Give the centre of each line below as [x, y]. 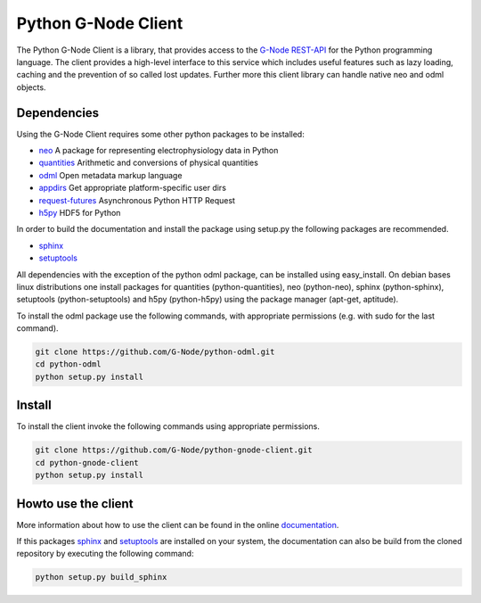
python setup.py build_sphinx [101, 577]
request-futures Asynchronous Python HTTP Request [137, 200]
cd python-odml [68, 364]
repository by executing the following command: [105, 554]
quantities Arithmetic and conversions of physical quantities [148, 163]
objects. [31, 87]
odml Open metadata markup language [110, 175]
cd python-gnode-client [87, 463]
